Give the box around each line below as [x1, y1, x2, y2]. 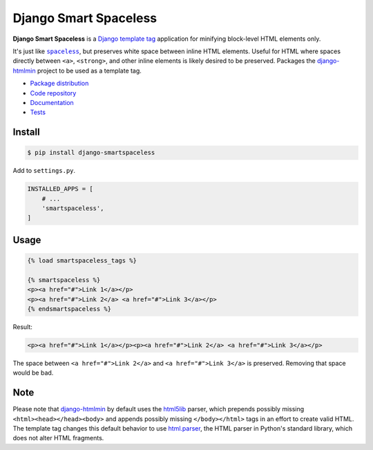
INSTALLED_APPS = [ [27, 185, 93, 193]
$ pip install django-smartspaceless [27, 149, 155, 157]
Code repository [30, 88, 77, 97]
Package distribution [30, 79, 89, 88]
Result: [12, 322, 32, 331]
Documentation [30, 98, 74, 106]
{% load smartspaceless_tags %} [27, 256, 137, 265]
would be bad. [12, 368, 54, 377]
